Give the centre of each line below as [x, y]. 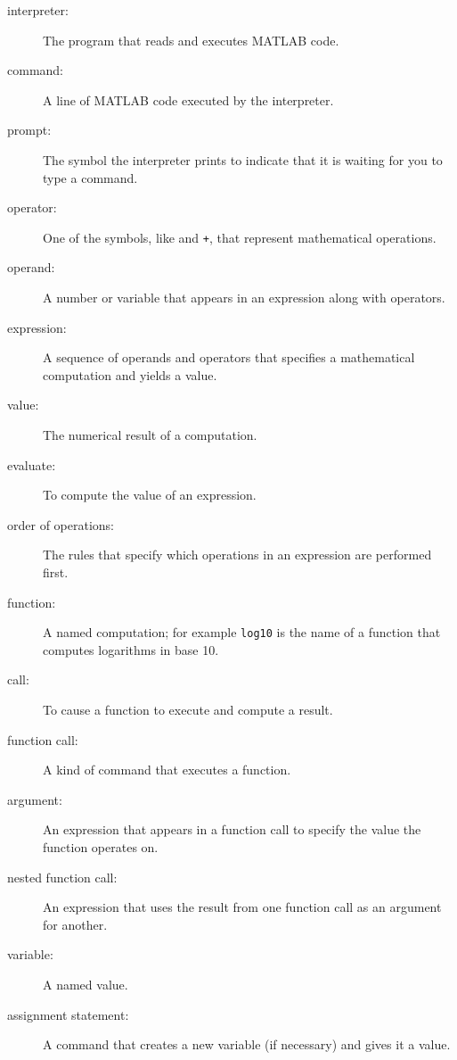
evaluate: [32, 464]
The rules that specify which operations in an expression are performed [237, 555]
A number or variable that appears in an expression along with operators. [244, 297]
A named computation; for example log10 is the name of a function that [242, 632]
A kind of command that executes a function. [167, 770]
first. [56, 571]
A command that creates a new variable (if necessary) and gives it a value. [247, 1044]
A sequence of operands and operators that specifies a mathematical [229, 357]
